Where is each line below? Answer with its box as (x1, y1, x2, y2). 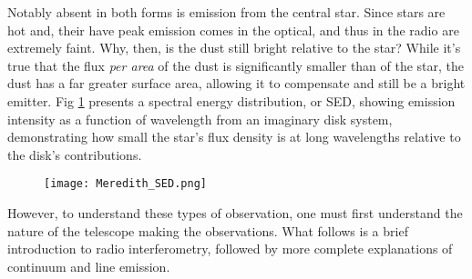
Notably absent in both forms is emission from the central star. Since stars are (7, 3, 446, 21)
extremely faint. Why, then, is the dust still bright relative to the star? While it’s (7, 38, 461, 57)
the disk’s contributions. (7, 144, 142, 164)
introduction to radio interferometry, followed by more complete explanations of (7, 239, 453, 258)
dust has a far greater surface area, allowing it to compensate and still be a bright (7, 74, 466, 93)
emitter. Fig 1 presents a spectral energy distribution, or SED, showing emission (7, 91, 456, 110)
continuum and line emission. (7, 256, 170, 275)
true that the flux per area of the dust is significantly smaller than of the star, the (7, 55, 465, 75)
